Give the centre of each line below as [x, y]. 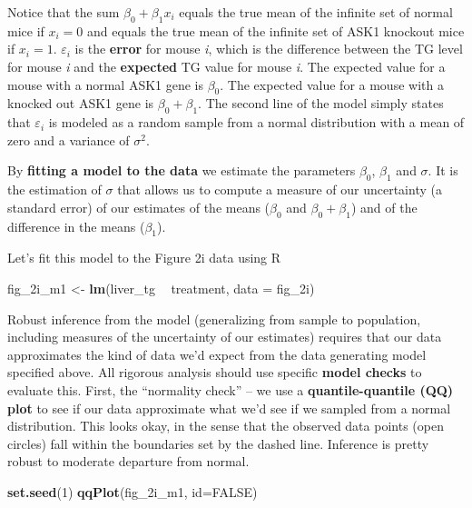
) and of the [384, 207]
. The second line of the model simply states [321, 103]
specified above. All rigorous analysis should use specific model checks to [215, 372]
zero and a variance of [69, 139]
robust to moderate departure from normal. [128, 461]
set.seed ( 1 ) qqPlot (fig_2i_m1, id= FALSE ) [133, 491]
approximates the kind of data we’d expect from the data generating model [217, 354]
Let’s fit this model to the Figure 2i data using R [144, 258]
